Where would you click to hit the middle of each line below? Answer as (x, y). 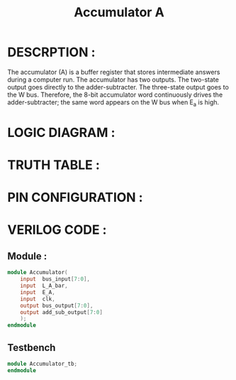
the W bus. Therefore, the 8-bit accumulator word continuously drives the (115, 94)
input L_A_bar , (44, 286)
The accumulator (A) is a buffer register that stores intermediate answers (114, 72)
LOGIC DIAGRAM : (61, 132)
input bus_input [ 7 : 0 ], (55, 279)
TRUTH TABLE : (54, 165)
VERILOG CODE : (57, 230)
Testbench (32, 348)
